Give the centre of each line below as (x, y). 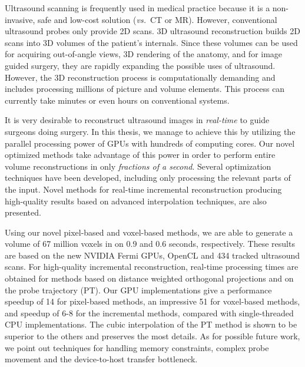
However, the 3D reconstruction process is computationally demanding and (140, 77)
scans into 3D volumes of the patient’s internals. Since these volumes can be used (151, 42)
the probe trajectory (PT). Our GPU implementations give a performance (138, 290)
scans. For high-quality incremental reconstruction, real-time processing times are (152, 267)
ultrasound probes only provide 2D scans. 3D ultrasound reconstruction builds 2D (152, 31)
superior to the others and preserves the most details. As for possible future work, (152, 336)
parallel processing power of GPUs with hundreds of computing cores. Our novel (150, 143)
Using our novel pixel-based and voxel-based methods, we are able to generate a (149, 232)
